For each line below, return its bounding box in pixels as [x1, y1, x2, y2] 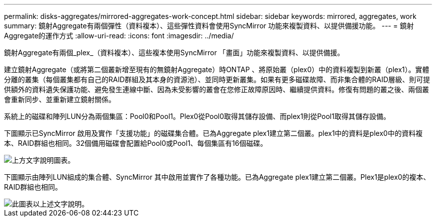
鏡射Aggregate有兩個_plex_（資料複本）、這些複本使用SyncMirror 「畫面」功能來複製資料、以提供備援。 [4, 48, 344, 57]
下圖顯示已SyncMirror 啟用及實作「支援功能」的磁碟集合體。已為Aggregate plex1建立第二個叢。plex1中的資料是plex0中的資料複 [4, 129, 423, 137]
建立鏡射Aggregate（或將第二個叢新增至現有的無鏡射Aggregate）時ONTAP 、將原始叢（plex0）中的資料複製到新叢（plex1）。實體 [4, 65, 430, 74]
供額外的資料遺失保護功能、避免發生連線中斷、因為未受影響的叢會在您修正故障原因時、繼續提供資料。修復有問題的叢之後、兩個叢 [4, 85, 429, 94]
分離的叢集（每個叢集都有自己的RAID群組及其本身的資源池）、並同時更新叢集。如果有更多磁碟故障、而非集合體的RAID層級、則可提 [4, 75, 431, 84]
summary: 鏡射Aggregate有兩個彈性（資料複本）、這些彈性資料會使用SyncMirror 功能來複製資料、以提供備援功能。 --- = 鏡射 [4, 21, 414, 30]
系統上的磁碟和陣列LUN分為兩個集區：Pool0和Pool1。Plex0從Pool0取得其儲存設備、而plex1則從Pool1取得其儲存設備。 [4, 112, 390, 120]
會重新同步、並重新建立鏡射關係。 [4, 95, 115, 104]
